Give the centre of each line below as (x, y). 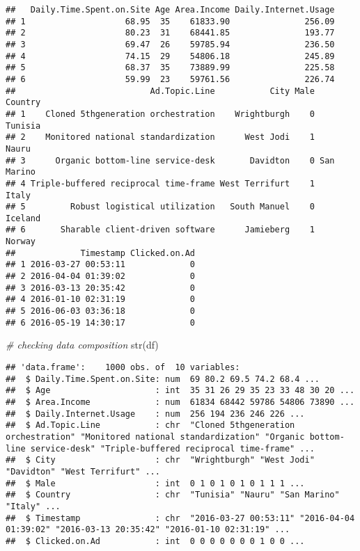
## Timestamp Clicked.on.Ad (101, 253)
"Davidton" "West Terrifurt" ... (83, 471)
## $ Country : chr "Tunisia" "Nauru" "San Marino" (173, 495)
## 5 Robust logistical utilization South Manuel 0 (160, 207)
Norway (21, 242)
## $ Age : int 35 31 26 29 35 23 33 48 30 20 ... (180, 391)
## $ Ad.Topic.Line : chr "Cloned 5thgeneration (150, 425)
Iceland (23, 218)
